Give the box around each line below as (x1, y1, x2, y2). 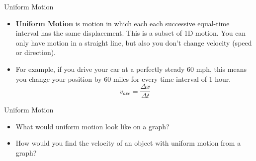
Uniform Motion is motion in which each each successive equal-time (15, 18, 230, 28)
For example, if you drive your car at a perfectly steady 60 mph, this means (15, 63, 247, 74)
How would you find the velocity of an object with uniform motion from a (15, 138, 241, 148)
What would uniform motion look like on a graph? (15, 121, 170, 131)
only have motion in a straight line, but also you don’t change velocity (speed (15, 37, 252, 48)
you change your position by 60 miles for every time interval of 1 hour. (15, 73, 231, 84)
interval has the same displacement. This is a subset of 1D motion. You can (15, 28, 246, 38)
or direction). (15, 47, 56, 57)
